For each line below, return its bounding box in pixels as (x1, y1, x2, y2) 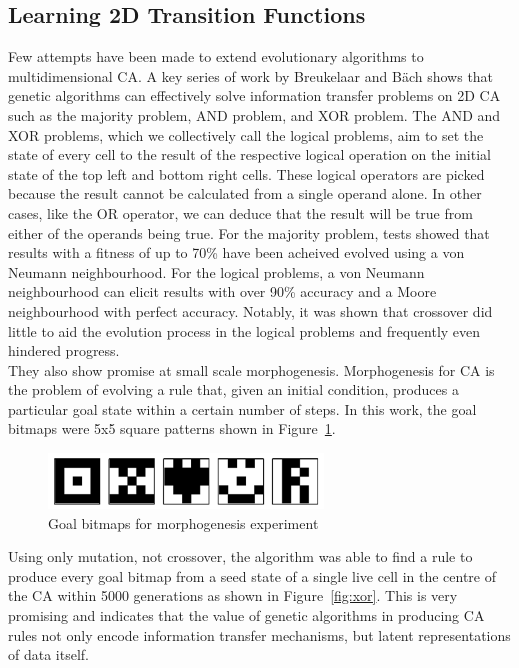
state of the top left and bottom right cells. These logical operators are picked (8, 163, 485, 184)
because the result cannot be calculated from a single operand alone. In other (8, 183, 482, 204)
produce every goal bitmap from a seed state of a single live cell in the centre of (8, 565, 496, 586)
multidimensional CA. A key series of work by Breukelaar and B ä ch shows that (8, 65, 494, 86)
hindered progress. (8, 340, 120, 361)
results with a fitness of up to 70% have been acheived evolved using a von (8, 242, 465, 263)
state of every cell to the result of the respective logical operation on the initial (8, 144, 491, 165)
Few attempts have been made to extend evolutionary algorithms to (8, 46, 424, 67)
